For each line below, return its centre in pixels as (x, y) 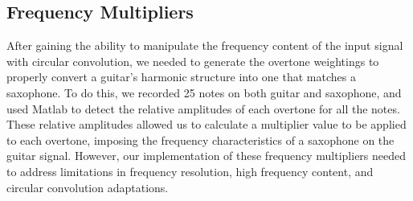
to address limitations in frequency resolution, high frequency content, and (190, 171)
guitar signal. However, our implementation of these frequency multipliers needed (206, 156)
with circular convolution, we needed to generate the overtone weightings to (193, 61)
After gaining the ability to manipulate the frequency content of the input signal (205, 45)
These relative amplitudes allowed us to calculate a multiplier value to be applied (206, 124)
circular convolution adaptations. (88, 187)
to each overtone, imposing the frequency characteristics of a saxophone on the (200, 139)
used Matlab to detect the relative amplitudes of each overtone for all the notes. (203, 108)
